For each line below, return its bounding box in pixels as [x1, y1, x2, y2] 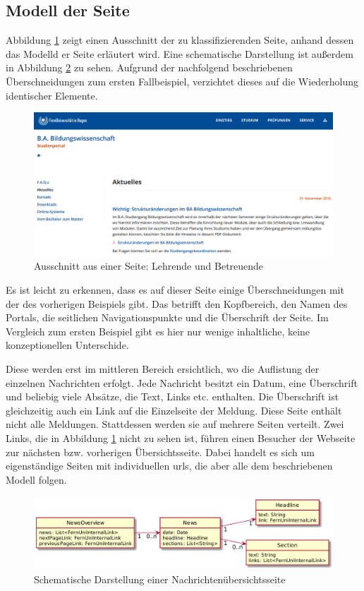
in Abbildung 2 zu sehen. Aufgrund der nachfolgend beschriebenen [6, 60, 293, 75]
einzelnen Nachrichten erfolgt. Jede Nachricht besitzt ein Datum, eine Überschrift [6, 375, 358, 390]
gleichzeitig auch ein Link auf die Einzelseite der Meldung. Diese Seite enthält [6, 402, 342, 417]
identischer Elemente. [6, 88, 98, 102]
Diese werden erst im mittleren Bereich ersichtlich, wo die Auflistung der [6, 362, 320, 376]
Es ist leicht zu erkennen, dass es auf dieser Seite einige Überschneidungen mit [6, 282, 344, 297]
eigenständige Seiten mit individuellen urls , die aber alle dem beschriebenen [6, 458, 333, 473]
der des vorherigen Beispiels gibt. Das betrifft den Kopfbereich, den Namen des [6, 296, 348, 311]
